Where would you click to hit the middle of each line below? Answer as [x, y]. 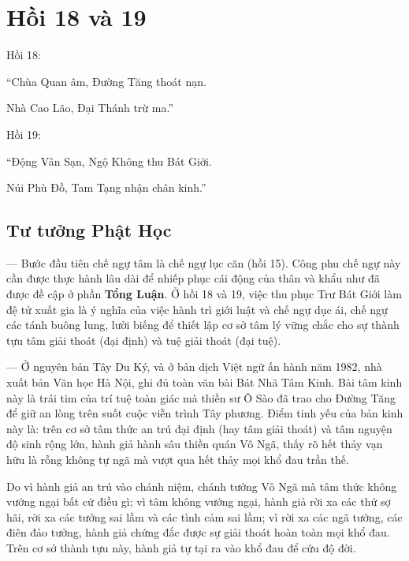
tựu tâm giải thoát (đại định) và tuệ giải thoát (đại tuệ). [144, 340]
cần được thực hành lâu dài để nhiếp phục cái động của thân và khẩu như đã [193, 278]
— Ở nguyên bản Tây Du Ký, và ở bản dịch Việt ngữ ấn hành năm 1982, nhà [194, 367]
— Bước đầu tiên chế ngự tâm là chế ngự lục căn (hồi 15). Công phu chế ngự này [204, 262]
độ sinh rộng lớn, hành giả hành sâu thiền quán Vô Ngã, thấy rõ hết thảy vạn [195, 444]
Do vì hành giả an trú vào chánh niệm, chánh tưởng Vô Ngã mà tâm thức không [202, 486]
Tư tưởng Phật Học [89, 230]
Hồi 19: [24, 134]
